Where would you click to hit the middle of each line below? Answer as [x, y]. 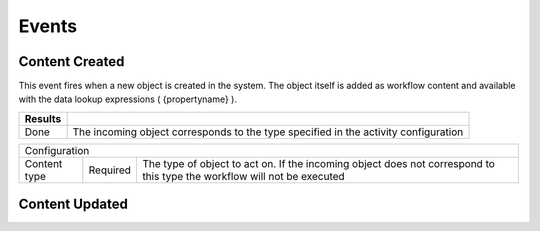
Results [43, 118]
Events [48, 26]
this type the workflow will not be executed [243, 176]
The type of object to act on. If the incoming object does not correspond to [318, 163]
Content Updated [73, 204]
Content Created [71, 61]
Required [110, 170]
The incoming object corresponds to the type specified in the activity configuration [268, 132]
